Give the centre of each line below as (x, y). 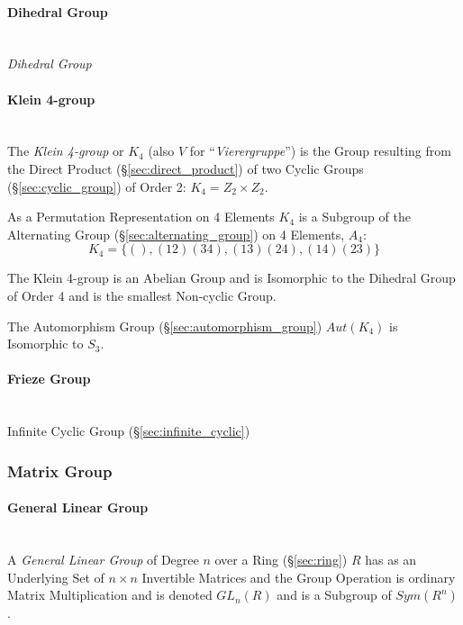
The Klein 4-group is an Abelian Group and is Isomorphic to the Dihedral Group (231, 278)
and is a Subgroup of (334, 595)
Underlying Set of (56, 577)
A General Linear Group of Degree (103, 559)
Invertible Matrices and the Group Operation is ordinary (299, 577)
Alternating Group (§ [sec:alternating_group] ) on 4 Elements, (176, 234)
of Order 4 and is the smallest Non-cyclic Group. (142, 295)
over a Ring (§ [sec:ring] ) (281, 559)
